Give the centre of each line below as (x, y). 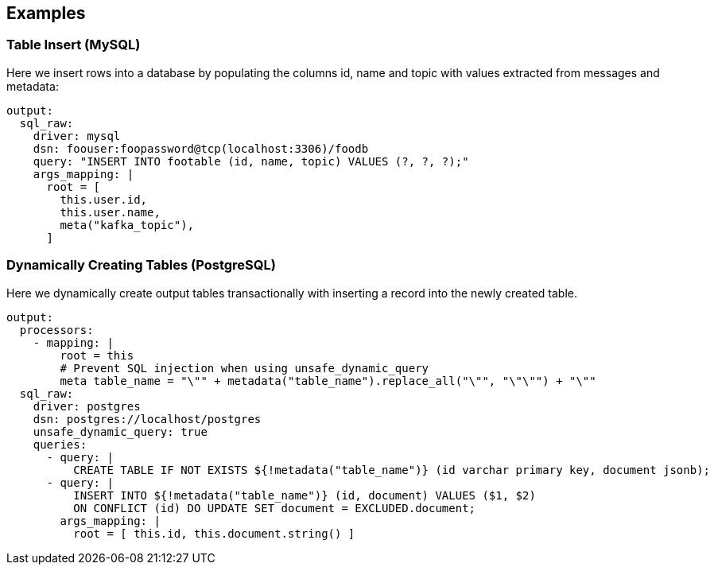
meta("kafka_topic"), (127, 225)
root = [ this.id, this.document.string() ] (214, 533)
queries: (60, 444)
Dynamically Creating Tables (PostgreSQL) (141, 265)
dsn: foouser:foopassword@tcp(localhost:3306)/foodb (201, 148)
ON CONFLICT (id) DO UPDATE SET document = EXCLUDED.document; (275, 508)
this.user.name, (110, 212)
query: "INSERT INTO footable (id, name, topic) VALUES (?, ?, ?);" (251, 161)
